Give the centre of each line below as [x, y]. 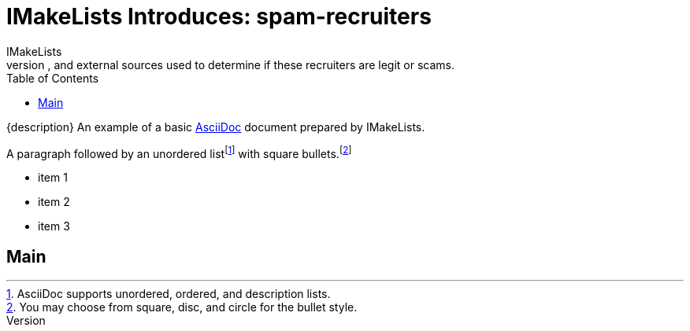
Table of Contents [53, 78]
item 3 [54, 226]
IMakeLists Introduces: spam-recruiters [219, 17]
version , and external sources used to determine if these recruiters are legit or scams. [230, 64]
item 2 [54, 202]
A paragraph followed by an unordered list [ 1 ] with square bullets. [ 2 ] [179, 152]
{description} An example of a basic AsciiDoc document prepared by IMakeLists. [216, 127]
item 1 [53, 178]
